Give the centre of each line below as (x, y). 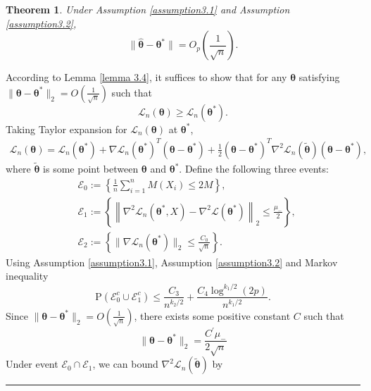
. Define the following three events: (254, 169)
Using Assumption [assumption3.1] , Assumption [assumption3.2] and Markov (172, 262)
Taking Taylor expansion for (67, 129)
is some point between (91, 169)
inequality (27, 276)
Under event (32, 364)
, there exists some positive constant (212, 315)
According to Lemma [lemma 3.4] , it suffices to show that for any (146, 77)
